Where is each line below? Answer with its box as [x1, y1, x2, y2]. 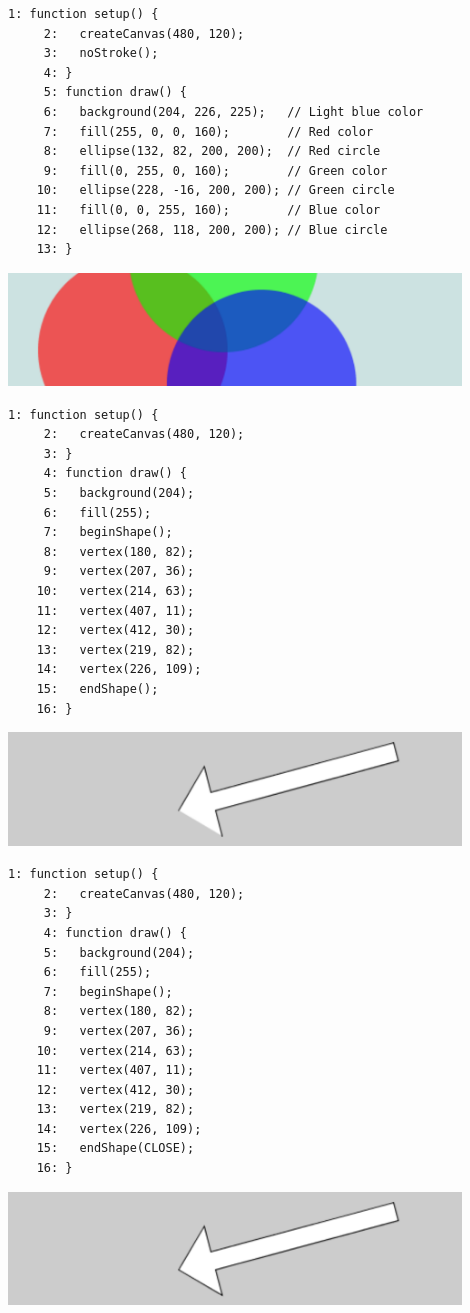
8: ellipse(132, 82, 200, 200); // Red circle [43, 144, 381, 159]
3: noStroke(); [43, 46, 159, 61]
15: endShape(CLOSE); [36, 1141, 195, 1156]
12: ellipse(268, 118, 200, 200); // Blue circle [36, 222, 388, 237]
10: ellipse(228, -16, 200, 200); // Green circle [36, 183, 395, 198]
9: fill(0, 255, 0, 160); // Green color [43, 163, 388, 178]
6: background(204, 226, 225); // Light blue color [43, 104, 424, 119]
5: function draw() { [43, 85, 187, 100]
